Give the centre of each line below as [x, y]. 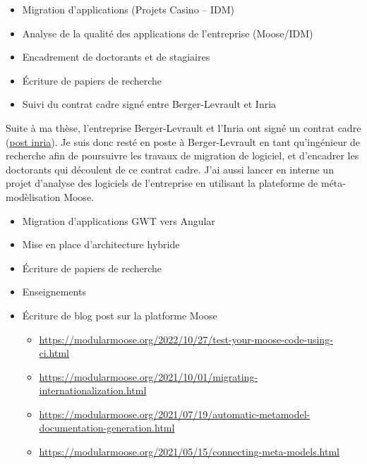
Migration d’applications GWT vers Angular [119, 220]
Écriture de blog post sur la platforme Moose [120, 315]
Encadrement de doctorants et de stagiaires [116, 57]
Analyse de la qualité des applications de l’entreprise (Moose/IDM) [168, 33]
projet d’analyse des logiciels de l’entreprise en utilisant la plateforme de [162, 183]
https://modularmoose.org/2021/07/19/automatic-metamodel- [175, 414]
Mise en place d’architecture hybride [101, 244]
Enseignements [54, 292]
